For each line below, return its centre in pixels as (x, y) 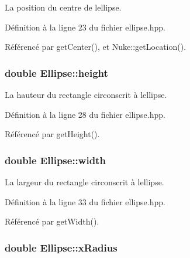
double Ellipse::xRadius (61, 247)
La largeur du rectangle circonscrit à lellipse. (84, 182)
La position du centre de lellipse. (63, 7)
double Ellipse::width (55, 160)
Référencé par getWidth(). (52, 221)
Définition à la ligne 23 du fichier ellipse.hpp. (85, 27)
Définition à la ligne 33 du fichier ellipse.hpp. (85, 201)
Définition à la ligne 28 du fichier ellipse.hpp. (85, 114)
